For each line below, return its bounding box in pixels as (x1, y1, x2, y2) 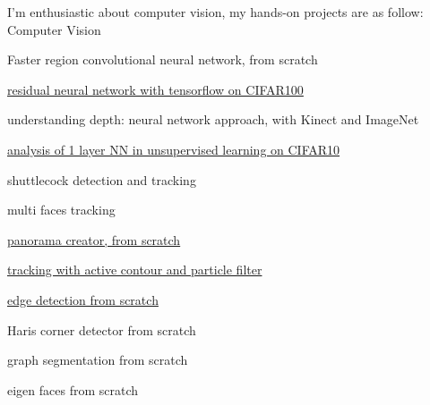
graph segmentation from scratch (7, 350, 188, 369)
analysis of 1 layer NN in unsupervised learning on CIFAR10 (7, 139, 340, 158)
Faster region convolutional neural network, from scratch (7, 50, 318, 69)
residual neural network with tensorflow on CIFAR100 (7, 80, 304, 98)
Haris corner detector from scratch (7, 320, 196, 339)
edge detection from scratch (7, 290, 159, 308)
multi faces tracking (7, 200, 116, 219)
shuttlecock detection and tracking (7, 170, 196, 189)
